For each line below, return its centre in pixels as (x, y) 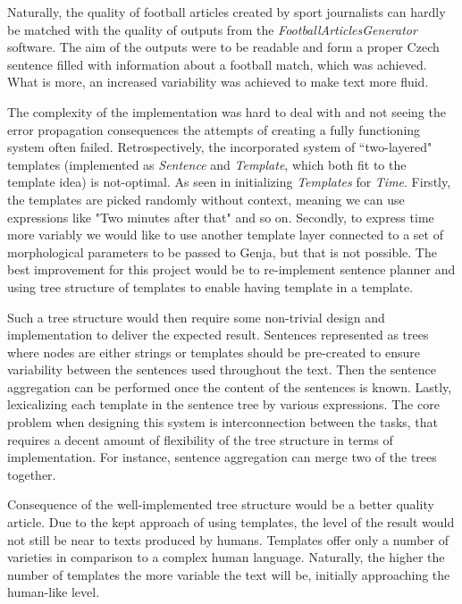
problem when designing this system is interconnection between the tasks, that (223, 422)
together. (32, 474)
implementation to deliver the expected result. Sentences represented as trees (218, 335)
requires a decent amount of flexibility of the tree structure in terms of (200, 439)
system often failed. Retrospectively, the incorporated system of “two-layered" (220, 147)
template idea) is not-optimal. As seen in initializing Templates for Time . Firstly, (229, 182)
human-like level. (54, 592)
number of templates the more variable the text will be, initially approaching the (229, 574)
